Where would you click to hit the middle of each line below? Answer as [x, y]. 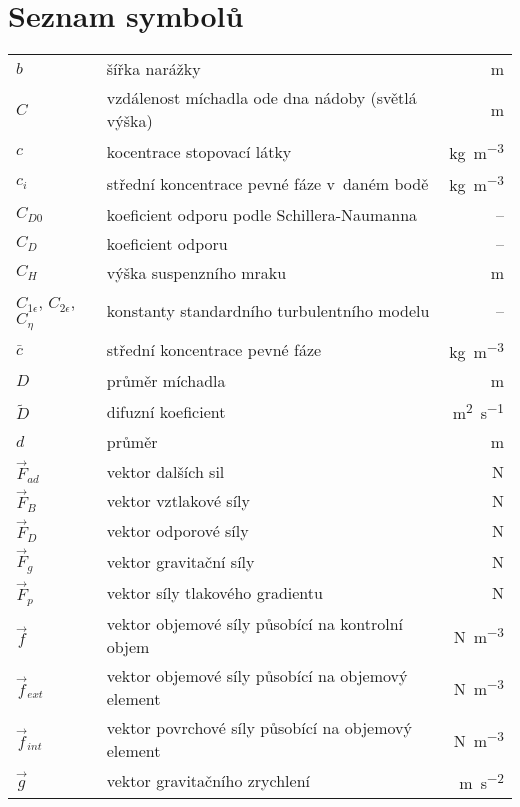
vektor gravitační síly [180, 561]
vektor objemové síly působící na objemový [257, 675]
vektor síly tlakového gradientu [214, 593]
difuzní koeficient [166, 411]
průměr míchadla [166, 381]
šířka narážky [153, 69]
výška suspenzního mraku [196, 272]
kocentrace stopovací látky [199, 151]
